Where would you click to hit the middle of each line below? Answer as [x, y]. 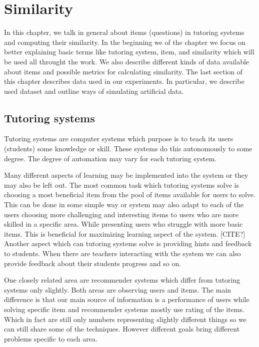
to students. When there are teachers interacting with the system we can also [122, 253]
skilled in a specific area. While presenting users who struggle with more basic [123, 224]
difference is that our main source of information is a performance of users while [127, 299]
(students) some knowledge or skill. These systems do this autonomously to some [128, 149]
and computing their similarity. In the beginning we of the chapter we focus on [125, 42]
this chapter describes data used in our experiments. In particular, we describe [124, 81]
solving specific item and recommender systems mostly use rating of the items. [124, 309]
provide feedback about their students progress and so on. [93, 263]
